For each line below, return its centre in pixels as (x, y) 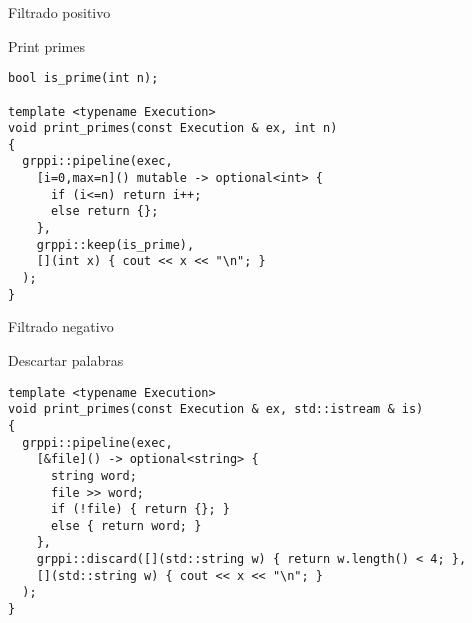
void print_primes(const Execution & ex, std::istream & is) (216, 409)
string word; (93, 475)
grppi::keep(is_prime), (115, 244)
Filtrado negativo (61, 326)
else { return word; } (126, 525)
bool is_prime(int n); (83, 78)
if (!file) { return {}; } (140, 509)
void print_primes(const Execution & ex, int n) (173, 128)
